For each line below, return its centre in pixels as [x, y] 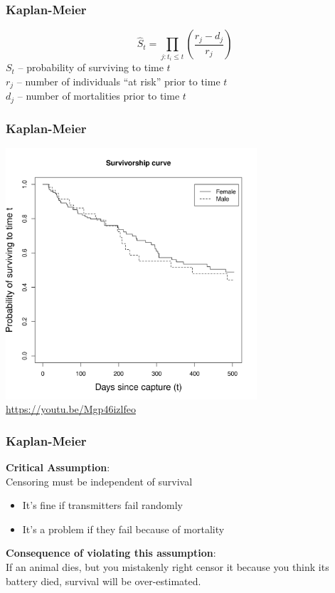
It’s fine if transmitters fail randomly [102, 505]
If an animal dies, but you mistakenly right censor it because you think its [167, 567]
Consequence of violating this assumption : [111, 553]
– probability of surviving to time [91, 67]
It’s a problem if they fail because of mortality [123, 529]
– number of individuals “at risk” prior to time [118, 81]
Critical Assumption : [58, 467]
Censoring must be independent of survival [99, 481]
